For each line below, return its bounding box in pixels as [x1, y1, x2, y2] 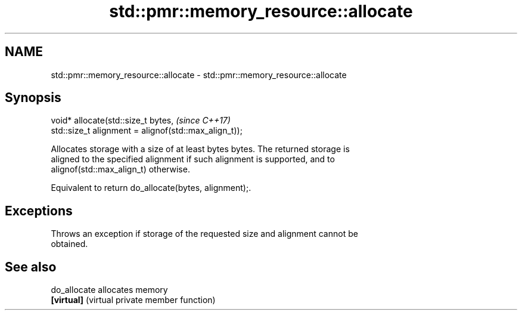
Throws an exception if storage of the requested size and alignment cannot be [51, 228, 358, 239]
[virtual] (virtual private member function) [51, 295, 216, 305]
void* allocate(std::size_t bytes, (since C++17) [51, 115, 231, 126]
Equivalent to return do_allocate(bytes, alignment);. [51, 183, 251, 193]
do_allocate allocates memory [51, 285, 168, 295]
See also [5, 259, 57, 274]
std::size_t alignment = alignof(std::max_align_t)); [51, 125, 243, 136]
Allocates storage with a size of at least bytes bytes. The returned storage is [51, 144, 350, 155]
